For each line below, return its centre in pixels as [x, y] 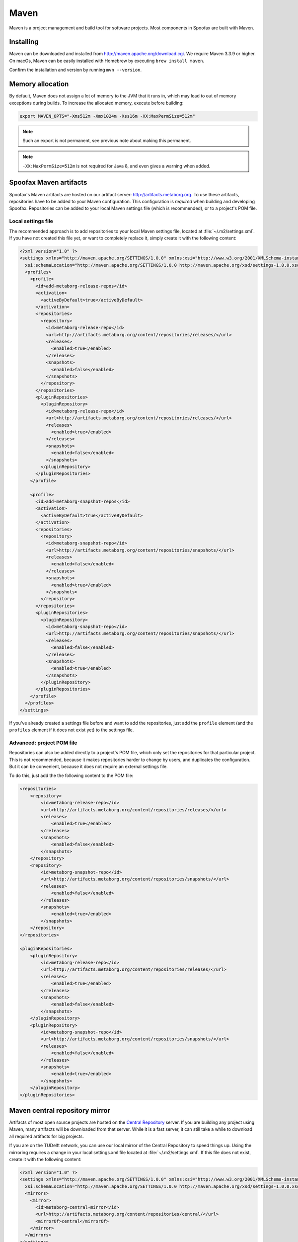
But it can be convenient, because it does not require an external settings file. [89, 766]
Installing [24, 42]
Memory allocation [39, 84]
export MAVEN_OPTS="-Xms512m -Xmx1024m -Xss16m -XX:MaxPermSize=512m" [108, 116]
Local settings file [31, 221]
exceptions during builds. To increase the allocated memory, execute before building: [96, 103]
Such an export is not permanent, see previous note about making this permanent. [107, 140]
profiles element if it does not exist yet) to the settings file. [72, 730]
